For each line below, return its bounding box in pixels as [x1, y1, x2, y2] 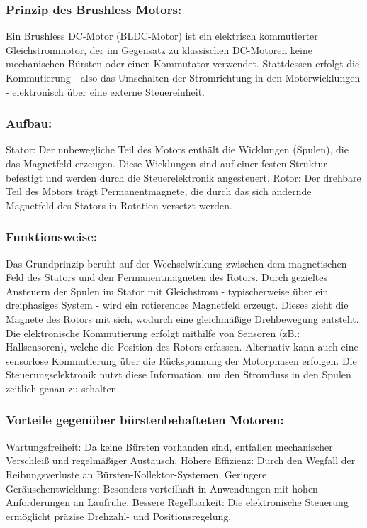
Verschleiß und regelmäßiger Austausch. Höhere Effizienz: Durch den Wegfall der [6, 453, 356, 468]
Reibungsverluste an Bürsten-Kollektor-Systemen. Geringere [6, 466, 267, 481]
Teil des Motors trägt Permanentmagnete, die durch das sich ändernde [6, 184, 312, 199]
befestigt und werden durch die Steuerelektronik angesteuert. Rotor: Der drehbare [6, 170, 361, 185]
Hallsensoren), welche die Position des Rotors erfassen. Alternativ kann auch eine [6, 339, 358, 354]
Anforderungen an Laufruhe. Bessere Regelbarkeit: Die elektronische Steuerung [6, 495, 349, 510]
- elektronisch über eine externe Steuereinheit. [6, 84, 205, 99]
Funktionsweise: [6, 228, 98, 246]
